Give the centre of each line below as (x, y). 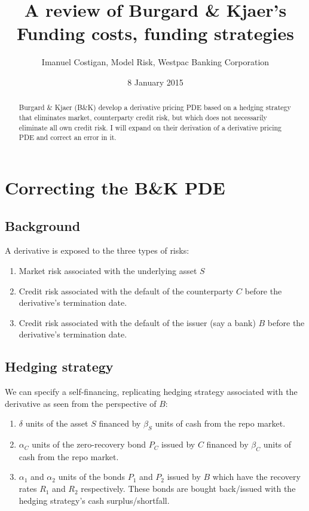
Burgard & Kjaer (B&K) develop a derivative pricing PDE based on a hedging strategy (155, 107)
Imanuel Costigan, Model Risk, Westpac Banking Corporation (155, 62)
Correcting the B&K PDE (115, 187)
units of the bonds (92, 477)
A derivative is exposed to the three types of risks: (97, 250)
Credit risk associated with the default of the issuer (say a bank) (137, 322)
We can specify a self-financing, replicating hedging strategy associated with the (151, 392)
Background (43, 225)
